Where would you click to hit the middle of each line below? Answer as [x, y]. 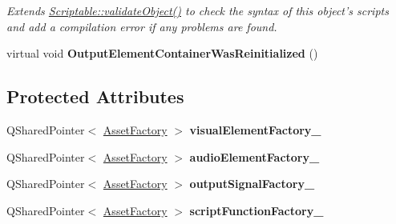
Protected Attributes [95, 96]
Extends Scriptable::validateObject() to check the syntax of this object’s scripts [198, 10]
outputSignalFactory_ [252, 184]
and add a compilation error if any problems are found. [142, 26]
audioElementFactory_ [255, 156]
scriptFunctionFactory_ [257, 210]
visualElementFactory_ [255, 129]
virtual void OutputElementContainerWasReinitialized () [162, 53]
